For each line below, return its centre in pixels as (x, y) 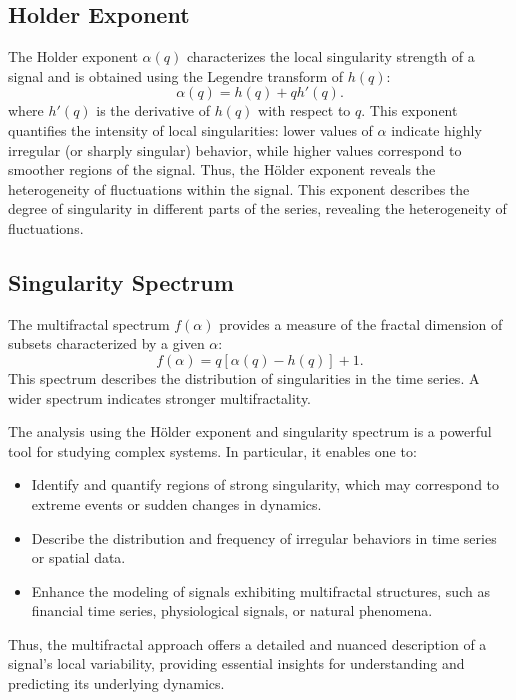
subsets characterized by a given (106, 343)
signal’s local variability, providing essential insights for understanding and (236, 663)
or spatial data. (78, 557)
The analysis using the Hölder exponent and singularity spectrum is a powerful (250, 431)
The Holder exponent (73, 56)
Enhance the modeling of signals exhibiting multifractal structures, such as (260, 590)
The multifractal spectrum (89, 323)
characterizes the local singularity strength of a (330, 56)
